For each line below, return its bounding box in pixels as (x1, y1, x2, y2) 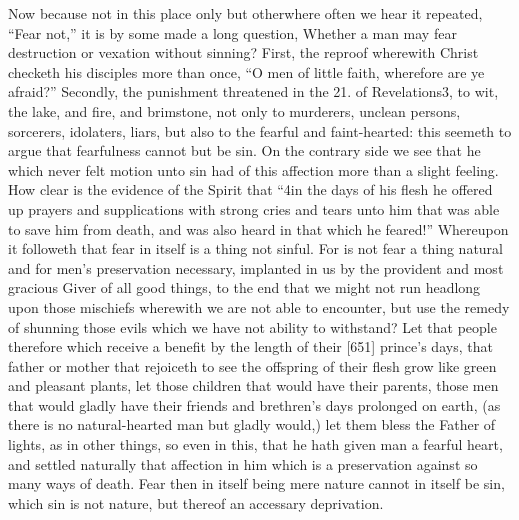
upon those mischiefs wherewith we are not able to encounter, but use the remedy (8, 296, 510, 317)
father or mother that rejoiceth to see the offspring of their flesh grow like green (8, 355, 497, 376)
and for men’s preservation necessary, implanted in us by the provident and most (8, 257, 504, 278)
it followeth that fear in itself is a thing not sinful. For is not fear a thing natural (8, 238, 503, 259)
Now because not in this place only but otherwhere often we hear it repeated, (8, 3, 483, 23)
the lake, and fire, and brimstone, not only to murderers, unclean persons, (8, 100, 461, 121)
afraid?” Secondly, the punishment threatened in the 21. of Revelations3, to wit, (8, 81, 499, 102)
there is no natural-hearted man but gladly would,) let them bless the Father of (8, 414, 496, 435)
